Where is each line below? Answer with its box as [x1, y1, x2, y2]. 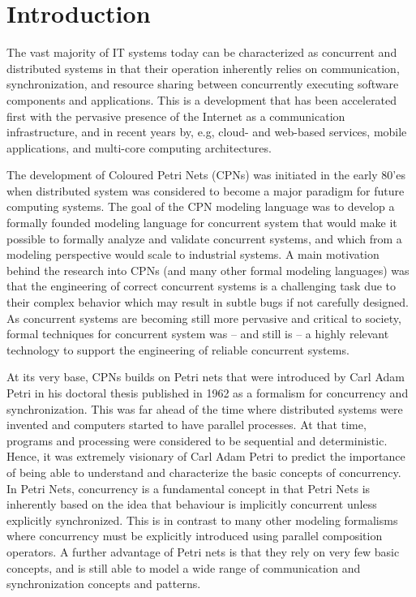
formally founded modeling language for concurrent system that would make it [6, 214, 397, 231]
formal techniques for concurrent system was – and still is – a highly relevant [6, 325, 389, 342]
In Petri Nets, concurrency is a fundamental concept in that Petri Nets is [6, 479, 371, 496]
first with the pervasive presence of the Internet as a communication [6, 107, 345, 124]
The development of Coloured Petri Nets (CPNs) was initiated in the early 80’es [6, 166, 405, 183]
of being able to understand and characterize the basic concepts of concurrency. [6, 463, 401, 480]
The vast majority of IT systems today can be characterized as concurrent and [6, 44, 397, 61]
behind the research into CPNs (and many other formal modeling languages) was [6, 261, 410, 278]
